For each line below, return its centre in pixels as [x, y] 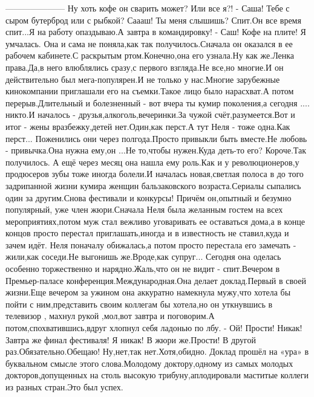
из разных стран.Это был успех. [64, 387]
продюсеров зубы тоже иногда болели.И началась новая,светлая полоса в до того [155, 174]
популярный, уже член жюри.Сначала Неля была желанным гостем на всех [144, 209]
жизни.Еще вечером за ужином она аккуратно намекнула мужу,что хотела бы [148, 292]
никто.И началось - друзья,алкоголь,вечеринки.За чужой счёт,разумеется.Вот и [150, 115]
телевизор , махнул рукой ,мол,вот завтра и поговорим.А [110, 316]
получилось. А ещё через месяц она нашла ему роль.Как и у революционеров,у [152, 162]
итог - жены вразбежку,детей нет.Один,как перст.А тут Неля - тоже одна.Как [148, 126]
